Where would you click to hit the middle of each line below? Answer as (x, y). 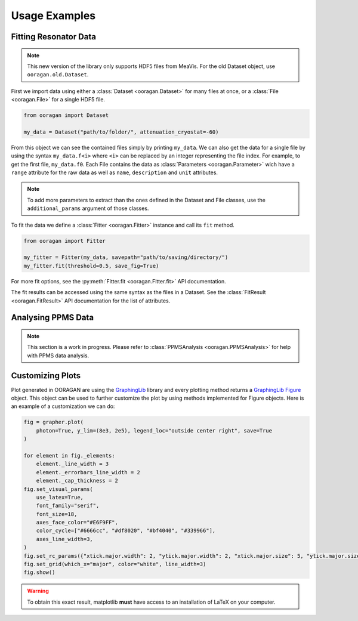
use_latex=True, (60, 497)
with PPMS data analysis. (58, 356)
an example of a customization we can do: (63, 406)
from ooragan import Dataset (66, 115)
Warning (38, 591)
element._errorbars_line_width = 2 (88, 472)
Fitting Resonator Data (54, 37)
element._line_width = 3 (72, 464)
